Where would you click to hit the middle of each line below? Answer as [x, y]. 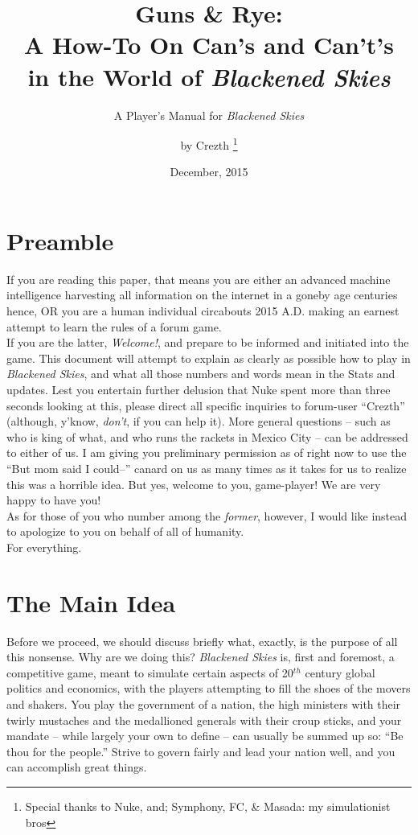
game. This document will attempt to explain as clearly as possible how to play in [209, 358]
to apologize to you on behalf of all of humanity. [125, 531]
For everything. [44, 547]
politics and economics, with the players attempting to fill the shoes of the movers [209, 688]
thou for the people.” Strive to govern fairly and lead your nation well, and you [201, 751]
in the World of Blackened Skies [209, 76]
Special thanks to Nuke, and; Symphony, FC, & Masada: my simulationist [208, 806]
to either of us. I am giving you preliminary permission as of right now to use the [207, 452]
